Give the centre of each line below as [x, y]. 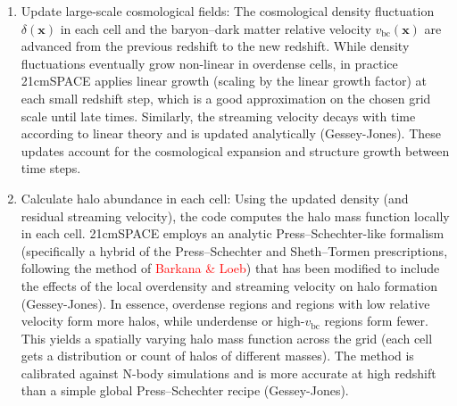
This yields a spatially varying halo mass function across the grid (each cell [227, 338]
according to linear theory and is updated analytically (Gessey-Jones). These [231, 133]
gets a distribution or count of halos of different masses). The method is [217, 356]
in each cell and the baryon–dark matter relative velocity [216, 28]
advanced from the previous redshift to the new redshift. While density [215, 46]
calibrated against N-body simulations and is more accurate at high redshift [228, 373]
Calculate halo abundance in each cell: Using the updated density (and [215, 198]
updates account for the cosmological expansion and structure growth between [235, 150]
